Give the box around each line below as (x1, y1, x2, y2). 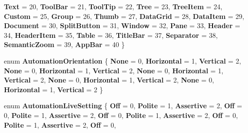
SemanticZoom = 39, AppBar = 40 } (4, 39, 125, 50)
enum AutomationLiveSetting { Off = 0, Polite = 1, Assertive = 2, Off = (4, 100, 243, 111)
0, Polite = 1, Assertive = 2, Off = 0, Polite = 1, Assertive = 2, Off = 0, (4, 110, 238, 120)
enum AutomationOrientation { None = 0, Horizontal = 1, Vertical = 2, (4, 55, 241, 66)
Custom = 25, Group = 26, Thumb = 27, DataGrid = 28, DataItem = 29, (4, 11, 245, 21)
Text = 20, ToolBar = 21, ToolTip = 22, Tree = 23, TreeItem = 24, (4, 1, 223, 11)
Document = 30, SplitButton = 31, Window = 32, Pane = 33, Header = (4, 20, 240, 31)
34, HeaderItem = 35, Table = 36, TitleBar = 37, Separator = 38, (4, 30, 218, 40)
